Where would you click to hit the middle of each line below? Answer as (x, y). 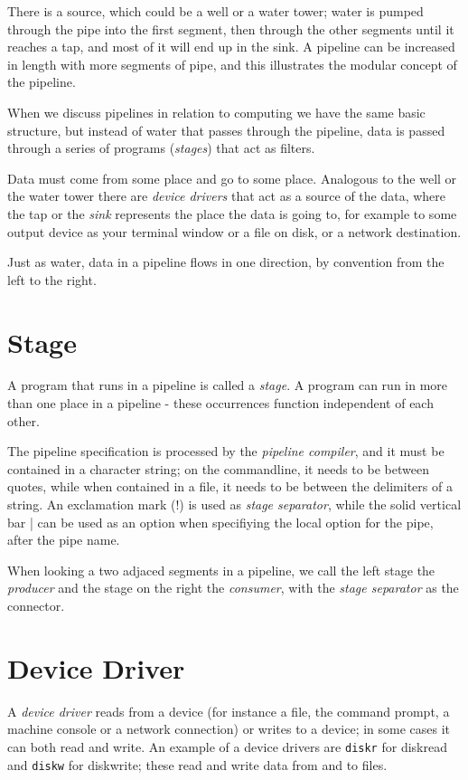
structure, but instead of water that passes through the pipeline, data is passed (226, 130)
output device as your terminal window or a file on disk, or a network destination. (234, 231)
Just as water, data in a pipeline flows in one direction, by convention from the (226, 262)
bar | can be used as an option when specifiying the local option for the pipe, (220, 522)
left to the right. (52, 279)
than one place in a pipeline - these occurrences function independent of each (220, 403)
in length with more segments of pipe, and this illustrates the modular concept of (232, 64)
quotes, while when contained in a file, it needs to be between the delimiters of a (230, 486)
